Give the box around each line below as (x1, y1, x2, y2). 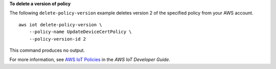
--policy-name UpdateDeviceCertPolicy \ (29, 29, 132, 35)
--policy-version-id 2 (29, 36, 86, 42)
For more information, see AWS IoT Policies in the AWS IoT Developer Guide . (9, 56, 171, 63)
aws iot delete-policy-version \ (18, 22, 102, 27)
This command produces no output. (9, 47, 85, 53)
